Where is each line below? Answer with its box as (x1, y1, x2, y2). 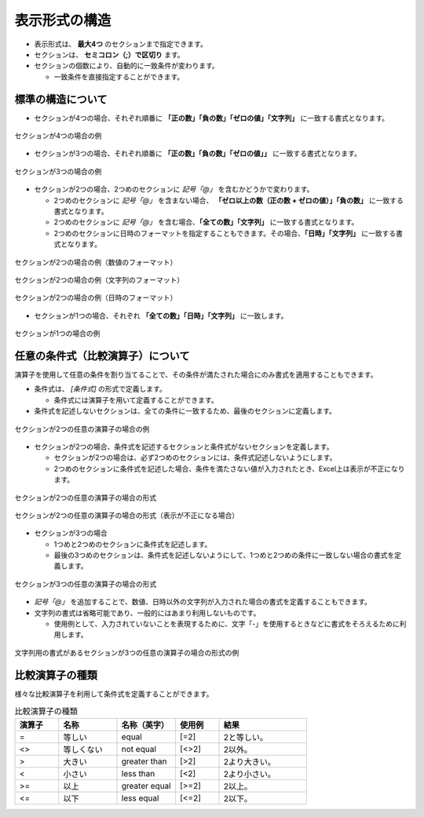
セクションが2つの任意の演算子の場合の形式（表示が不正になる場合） (14, 510, 239, 520)
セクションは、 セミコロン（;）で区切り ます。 (34, 49, 185, 59)
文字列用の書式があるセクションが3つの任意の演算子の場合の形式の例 (14, 647, 239, 657)
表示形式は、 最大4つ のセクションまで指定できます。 (34, 39, 207, 49)
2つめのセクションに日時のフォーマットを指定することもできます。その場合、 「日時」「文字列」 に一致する (53, 228, 397, 238)
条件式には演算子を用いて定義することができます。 (53, 395, 219, 404)
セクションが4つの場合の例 (14, 131, 102, 140)
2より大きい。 (223, 757, 276, 768)
